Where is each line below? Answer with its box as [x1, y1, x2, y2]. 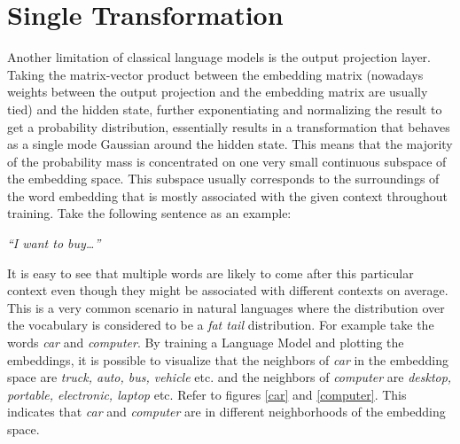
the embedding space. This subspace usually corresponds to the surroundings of [7, 169, 440, 188]
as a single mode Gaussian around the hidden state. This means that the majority [7, 135, 453, 153]
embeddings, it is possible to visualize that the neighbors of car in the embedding [7, 350, 449, 369]
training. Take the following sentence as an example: [7, 204, 292, 222]
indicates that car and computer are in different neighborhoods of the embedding [7, 402, 446, 421]
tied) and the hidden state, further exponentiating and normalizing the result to [7, 99, 442, 118]
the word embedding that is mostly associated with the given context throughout [7, 186, 448, 205]
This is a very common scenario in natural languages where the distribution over [7, 298, 445, 316]
